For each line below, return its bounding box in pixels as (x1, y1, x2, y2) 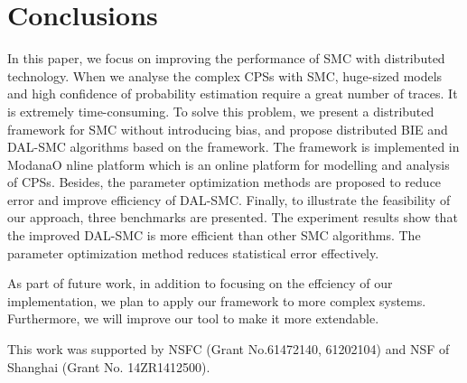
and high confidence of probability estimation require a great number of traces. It (7, 84, 458, 103)
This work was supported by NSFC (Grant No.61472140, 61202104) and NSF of (7, 340, 450, 359)
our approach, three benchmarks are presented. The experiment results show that (7, 208, 458, 227)
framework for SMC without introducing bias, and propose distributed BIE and (7, 119, 448, 138)
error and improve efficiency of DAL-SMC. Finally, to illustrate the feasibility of (7, 190, 451, 209)
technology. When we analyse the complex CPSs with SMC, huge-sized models (7, 66, 443, 85)
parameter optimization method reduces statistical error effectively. (7, 243, 379, 262)
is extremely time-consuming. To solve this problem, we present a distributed (7, 101, 434, 120)
